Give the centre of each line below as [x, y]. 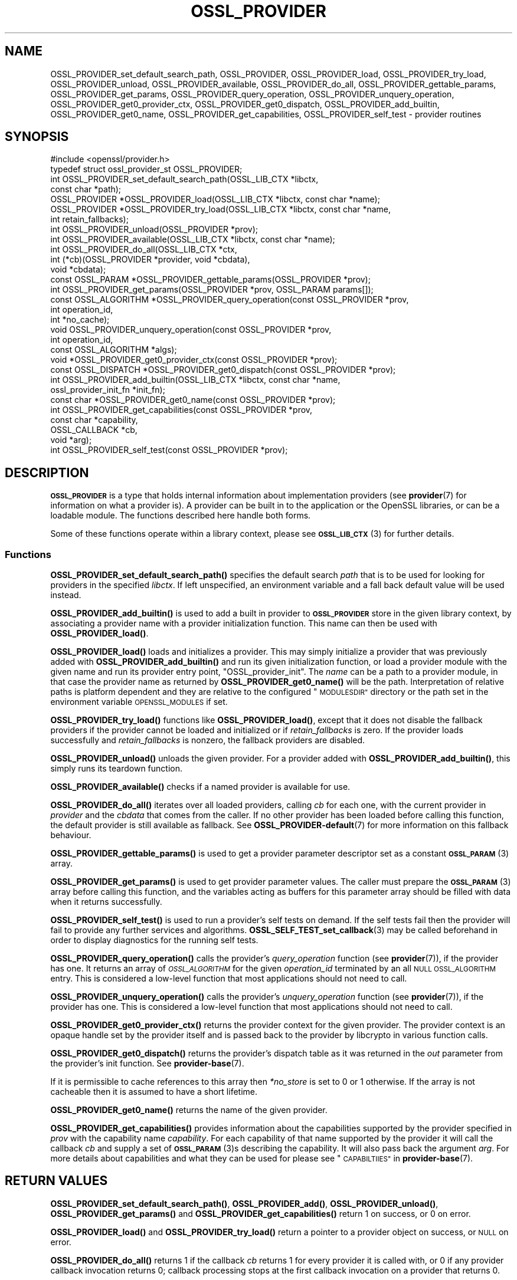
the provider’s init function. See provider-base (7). [147, 1064]
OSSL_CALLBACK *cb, [94, 430]
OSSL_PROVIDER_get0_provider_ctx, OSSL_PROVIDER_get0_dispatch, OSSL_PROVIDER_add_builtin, [245, 104]
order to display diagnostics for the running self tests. [154, 940]
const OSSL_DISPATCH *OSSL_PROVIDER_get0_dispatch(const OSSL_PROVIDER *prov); [223, 370]
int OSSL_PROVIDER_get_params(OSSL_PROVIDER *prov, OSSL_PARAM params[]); [212, 290]
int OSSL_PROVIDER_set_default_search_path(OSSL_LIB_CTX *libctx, [184, 179]
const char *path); [86, 189]
